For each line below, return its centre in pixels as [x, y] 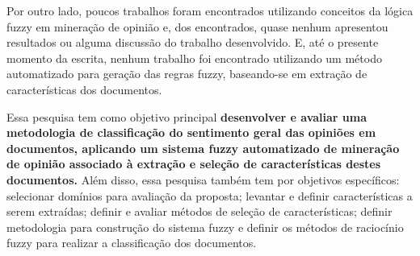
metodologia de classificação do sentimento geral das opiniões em [191, 132]
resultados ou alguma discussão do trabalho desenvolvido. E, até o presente [193, 42]
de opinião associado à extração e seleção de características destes [193, 164]
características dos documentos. [84, 89]
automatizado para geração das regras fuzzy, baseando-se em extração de [187, 74]
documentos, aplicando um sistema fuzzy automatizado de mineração [203, 148]
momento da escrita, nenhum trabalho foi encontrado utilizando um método [194, 58]
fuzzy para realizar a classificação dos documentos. [132, 243]
